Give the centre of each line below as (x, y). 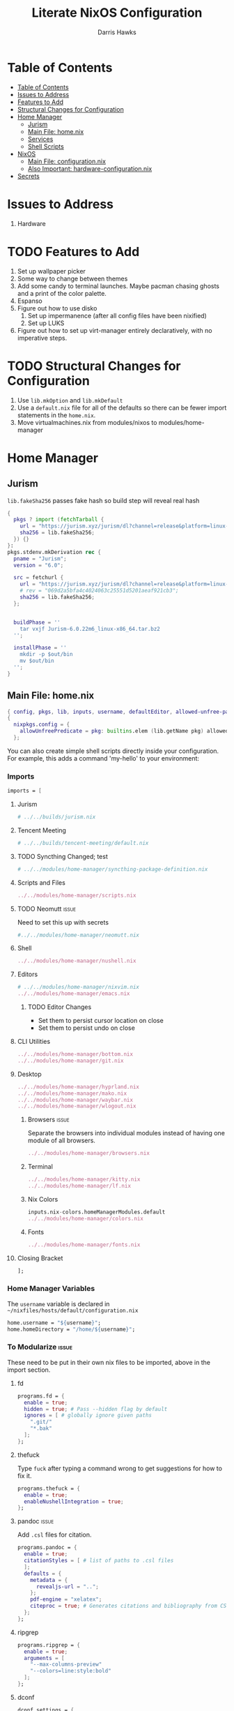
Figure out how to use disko (57, 308)
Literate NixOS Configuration (117, 13)
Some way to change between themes (72, 278)
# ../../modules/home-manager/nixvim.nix (78, 987)
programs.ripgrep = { (48, 1645)
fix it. (24, 1475)
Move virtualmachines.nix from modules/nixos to (87, 422)
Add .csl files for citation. (54, 1535)
